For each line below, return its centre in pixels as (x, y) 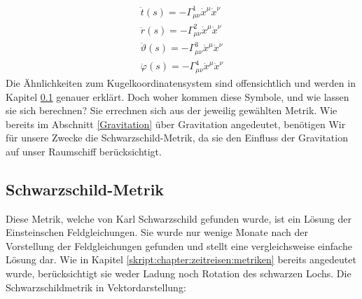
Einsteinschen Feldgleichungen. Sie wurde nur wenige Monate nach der (157, 232)
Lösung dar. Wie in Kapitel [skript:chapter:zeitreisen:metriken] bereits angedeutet (181, 259)
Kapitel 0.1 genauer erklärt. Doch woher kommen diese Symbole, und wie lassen (177, 96)
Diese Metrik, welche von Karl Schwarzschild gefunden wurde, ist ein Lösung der (179, 218)
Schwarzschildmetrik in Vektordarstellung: (96, 287)
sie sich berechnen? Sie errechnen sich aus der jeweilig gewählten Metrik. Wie (172, 110)
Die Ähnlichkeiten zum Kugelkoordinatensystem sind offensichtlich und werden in (181, 82)
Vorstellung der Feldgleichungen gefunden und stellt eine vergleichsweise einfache (179, 245)
